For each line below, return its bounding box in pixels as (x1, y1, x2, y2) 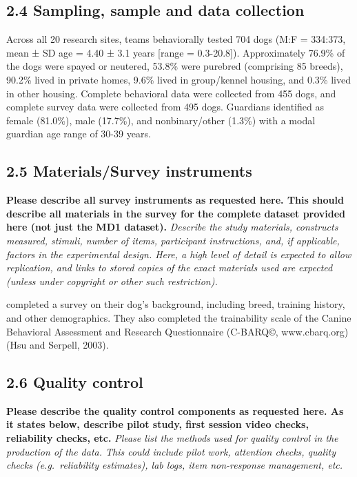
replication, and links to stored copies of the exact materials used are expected (6, 260, 333, 275)
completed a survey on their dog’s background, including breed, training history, (6, 297, 345, 311)
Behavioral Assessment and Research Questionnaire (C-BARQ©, (6, 324, 278, 338)
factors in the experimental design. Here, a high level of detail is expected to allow (6, 246, 351, 261)
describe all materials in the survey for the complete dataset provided (6, 206, 346, 220)
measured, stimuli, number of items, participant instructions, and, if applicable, (6, 233, 340, 247)
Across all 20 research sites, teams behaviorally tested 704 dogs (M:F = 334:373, (6, 32, 346, 46)
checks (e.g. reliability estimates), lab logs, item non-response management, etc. (6, 458, 343, 472)
